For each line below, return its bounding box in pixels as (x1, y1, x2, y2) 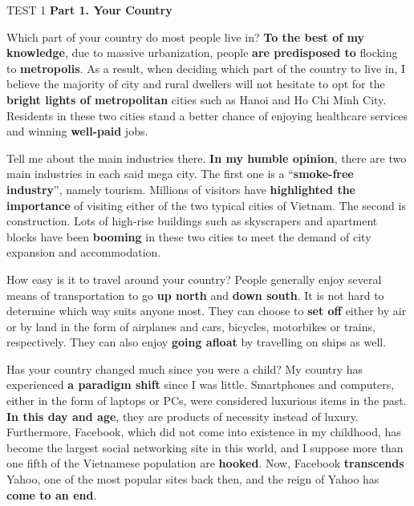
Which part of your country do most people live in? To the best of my (6, 28, 365, 45)
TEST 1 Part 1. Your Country (6, 2, 172, 18)
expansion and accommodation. (6, 244, 161, 261)
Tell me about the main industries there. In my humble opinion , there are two (6, 149, 407, 166)
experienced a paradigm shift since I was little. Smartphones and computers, (6, 376, 395, 393)
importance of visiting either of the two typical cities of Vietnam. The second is (6, 196, 406, 213)
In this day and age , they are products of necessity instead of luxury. (6, 407, 359, 424)
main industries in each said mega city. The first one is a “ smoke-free (6, 165, 354, 182)
